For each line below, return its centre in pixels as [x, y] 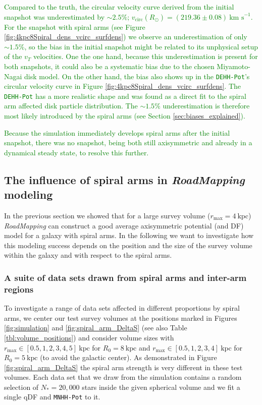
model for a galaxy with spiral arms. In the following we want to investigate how [129, 235]
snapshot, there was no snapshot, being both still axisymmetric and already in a [128, 142]
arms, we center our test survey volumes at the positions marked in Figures [121, 317]
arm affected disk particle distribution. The [71, 106]
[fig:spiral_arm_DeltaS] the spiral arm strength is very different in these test [123, 367]
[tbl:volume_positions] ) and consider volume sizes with [89, 337]
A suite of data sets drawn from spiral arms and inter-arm [125, 277]
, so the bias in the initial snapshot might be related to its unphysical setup [141, 46]
